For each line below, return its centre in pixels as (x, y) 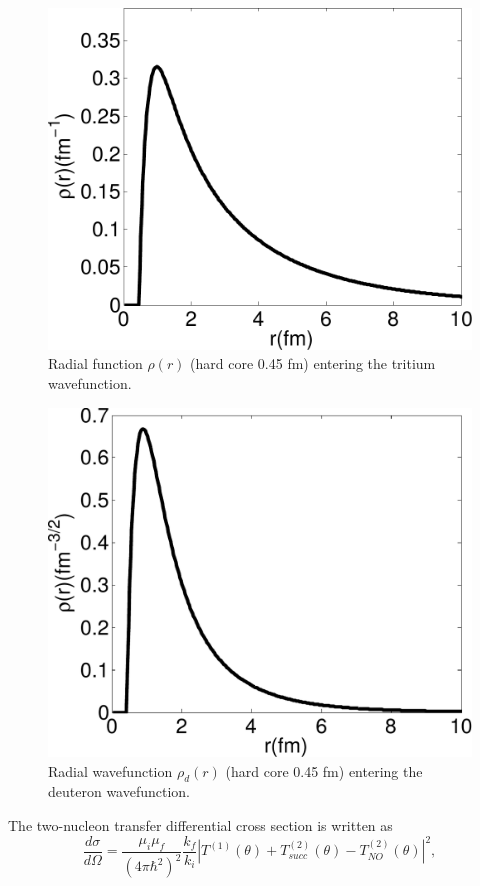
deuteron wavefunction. (119, 791)
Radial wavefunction (110, 770)
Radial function (95, 363)
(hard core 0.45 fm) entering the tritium (313, 363)
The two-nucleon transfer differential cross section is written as (200, 825)
